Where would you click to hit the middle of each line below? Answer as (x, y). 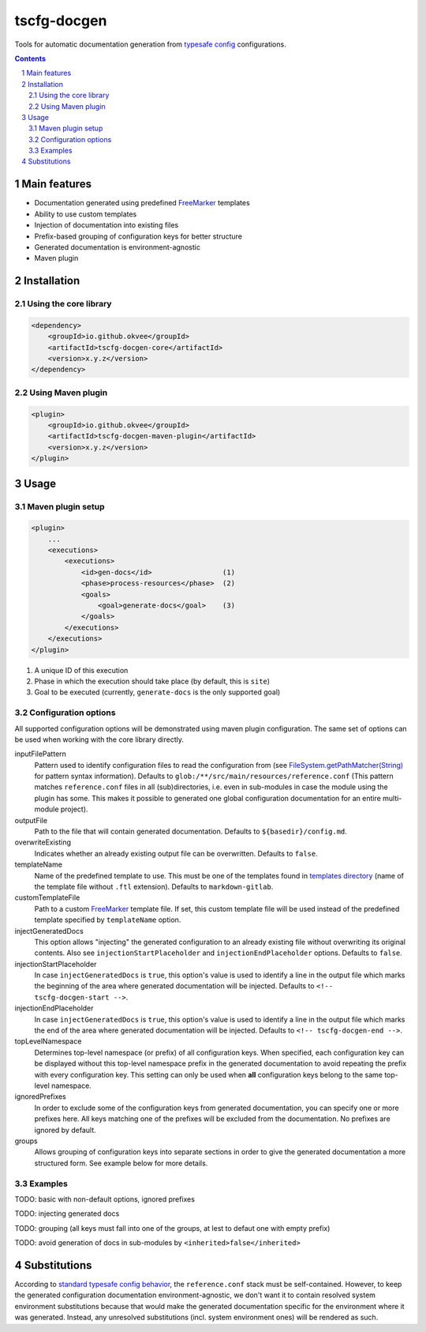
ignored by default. (65, 1130)
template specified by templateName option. (108, 920)
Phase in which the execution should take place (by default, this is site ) (152, 681)
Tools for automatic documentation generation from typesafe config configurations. (151, 44)
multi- (392, 798)
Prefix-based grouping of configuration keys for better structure (138, 236)
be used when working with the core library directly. (99, 739)
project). (74, 809)
